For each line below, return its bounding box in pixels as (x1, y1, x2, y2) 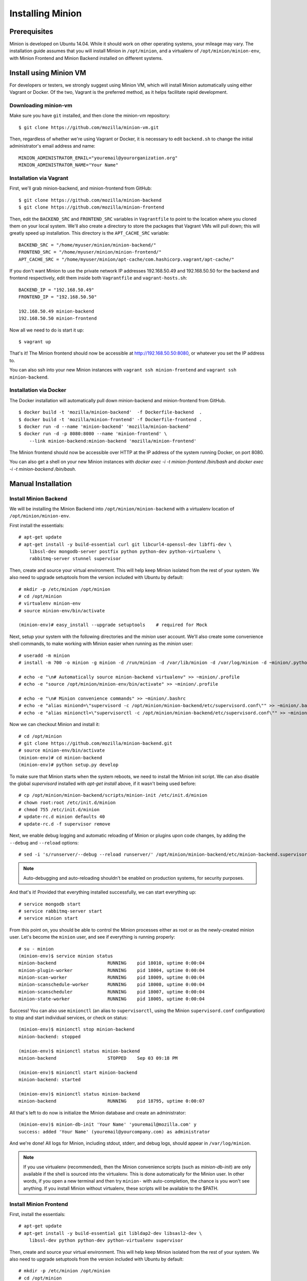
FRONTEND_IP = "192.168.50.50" (18, 294, 97, 300)
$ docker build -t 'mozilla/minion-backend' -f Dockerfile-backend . (18, 409, 202, 415)
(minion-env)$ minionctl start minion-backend (18, 1069, 138, 1076)
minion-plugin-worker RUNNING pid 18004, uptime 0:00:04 (18, 967, 205, 973)
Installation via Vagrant (9, 175, 69, 181)
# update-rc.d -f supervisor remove (18, 821, 111, 827)
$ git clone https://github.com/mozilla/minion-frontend (18, 204, 165, 210)
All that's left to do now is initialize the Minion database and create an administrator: (9, 1109, 186, 1115)
